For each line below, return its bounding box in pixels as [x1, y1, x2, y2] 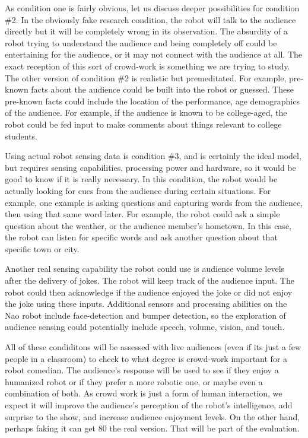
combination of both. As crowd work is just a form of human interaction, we [5, 387, 282, 399]
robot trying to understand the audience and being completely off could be [5, 36, 277, 49]
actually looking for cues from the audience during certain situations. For [5, 184, 271, 196]
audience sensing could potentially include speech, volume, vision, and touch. [5, 320, 285, 333]
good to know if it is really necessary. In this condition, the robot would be [5, 173, 278, 185]
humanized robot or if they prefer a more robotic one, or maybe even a [5, 375, 263, 388]
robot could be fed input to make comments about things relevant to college [5, 118, 282, 130]
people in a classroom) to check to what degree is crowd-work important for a [5, 352, 288, 364]
